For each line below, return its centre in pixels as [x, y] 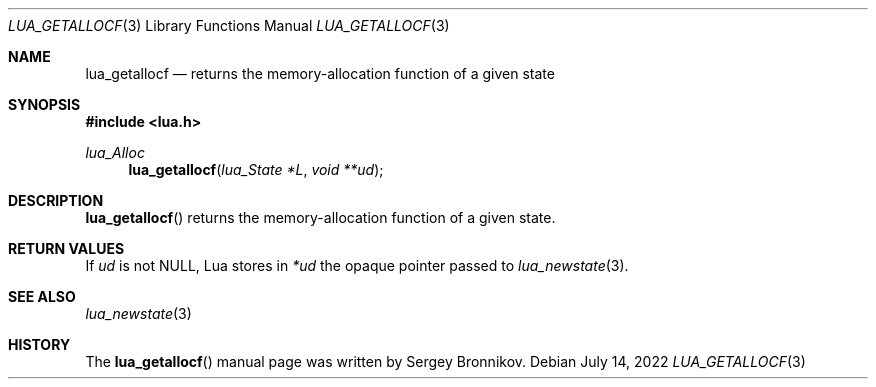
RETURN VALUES [66, 248]
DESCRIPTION [56, 200]
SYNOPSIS [44, 104]
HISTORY [39, 344]
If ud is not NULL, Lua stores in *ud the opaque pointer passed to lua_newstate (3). [357, 265]
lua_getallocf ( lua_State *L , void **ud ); [256, 169]
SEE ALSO [42, 296]
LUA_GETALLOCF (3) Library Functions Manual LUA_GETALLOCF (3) [229, 25]
